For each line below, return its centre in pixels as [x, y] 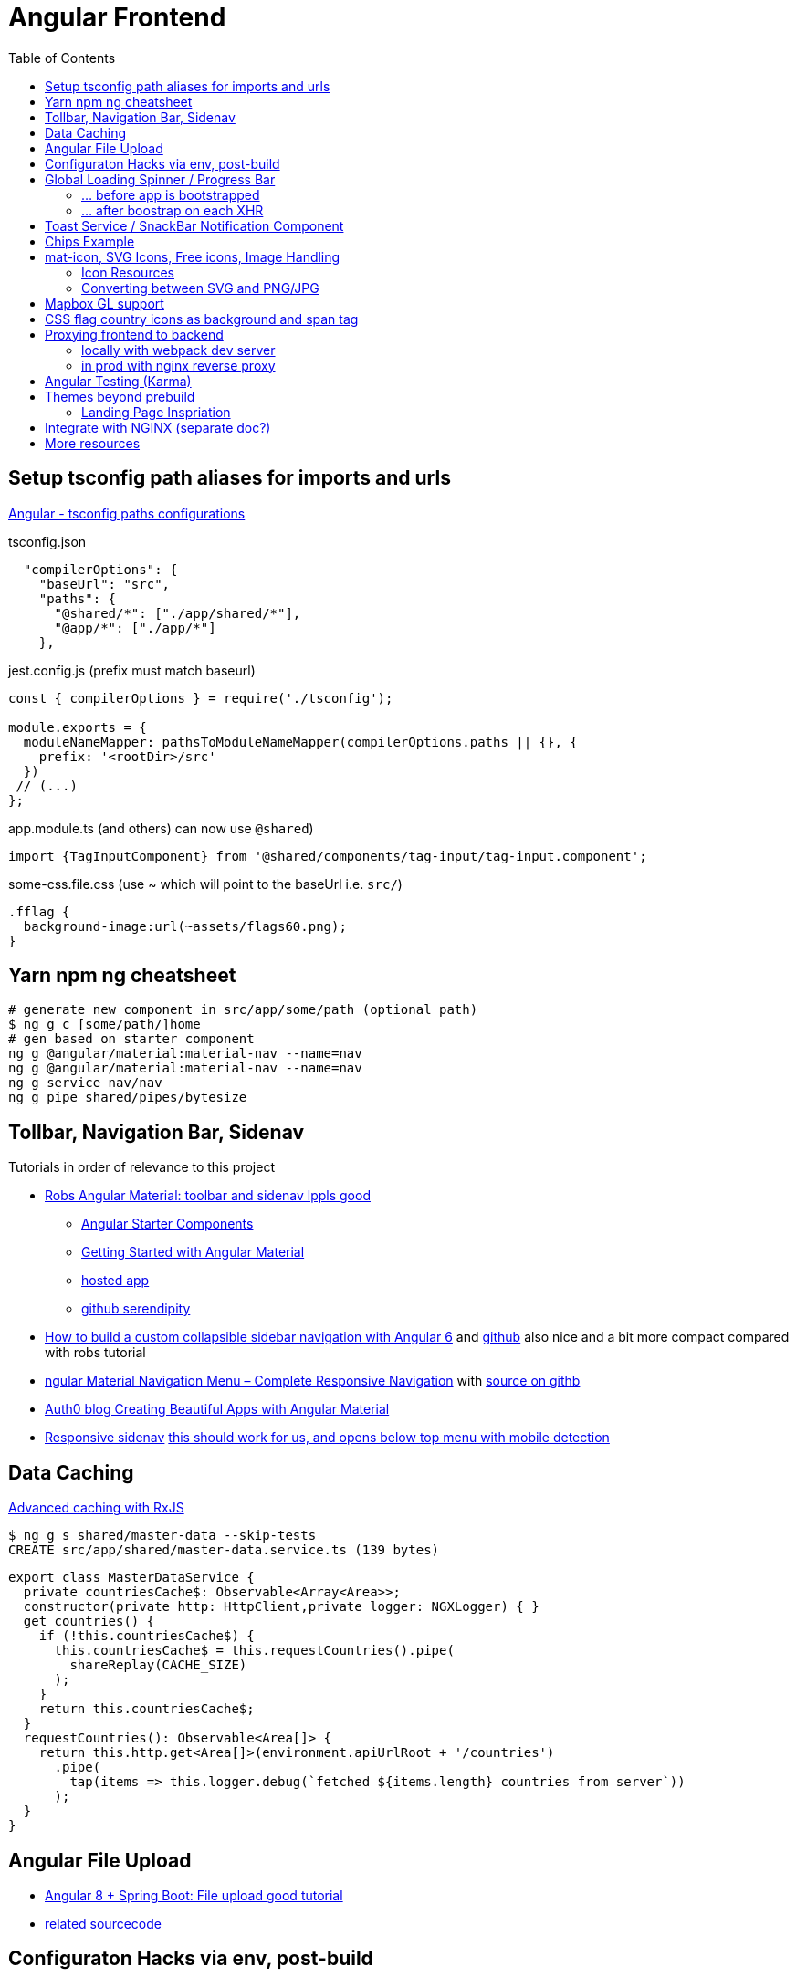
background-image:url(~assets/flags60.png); [185, 926]
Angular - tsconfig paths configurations [127, 513]
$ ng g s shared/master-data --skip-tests [162, 1536]
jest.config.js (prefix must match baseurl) [132, 670]
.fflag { [39, 911]
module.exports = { [78, 727]
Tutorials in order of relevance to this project [141, 1167]
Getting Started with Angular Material [193, 1252]
